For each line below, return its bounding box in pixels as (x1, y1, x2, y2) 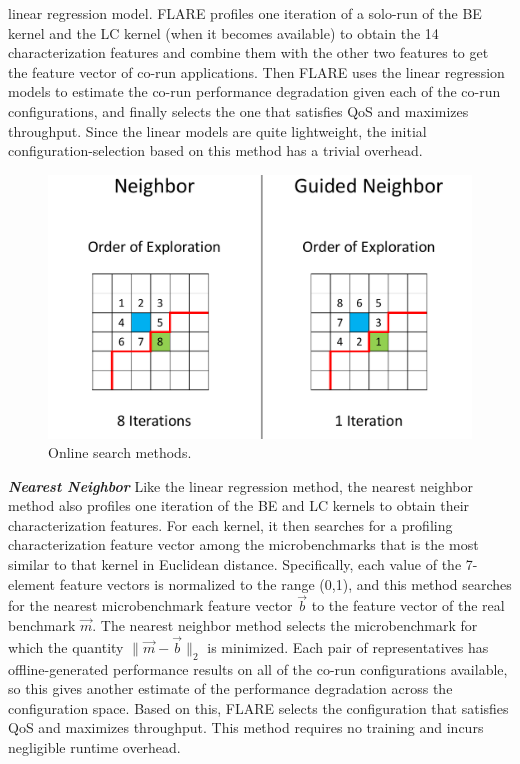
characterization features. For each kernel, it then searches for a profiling (8, 514, 453, 535)
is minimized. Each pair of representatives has (207, 636, 489, 657)
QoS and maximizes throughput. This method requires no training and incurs (8, 717, 484, 738)
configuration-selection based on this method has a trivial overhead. (8, 140, 423, 161)
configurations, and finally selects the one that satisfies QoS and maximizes (8, 100, 469, 121)
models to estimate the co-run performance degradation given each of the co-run (8, 81, 501, 102)
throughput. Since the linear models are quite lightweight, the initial (8, 120, 427, 141)
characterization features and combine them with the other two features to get (8, 42, 489, 63)
